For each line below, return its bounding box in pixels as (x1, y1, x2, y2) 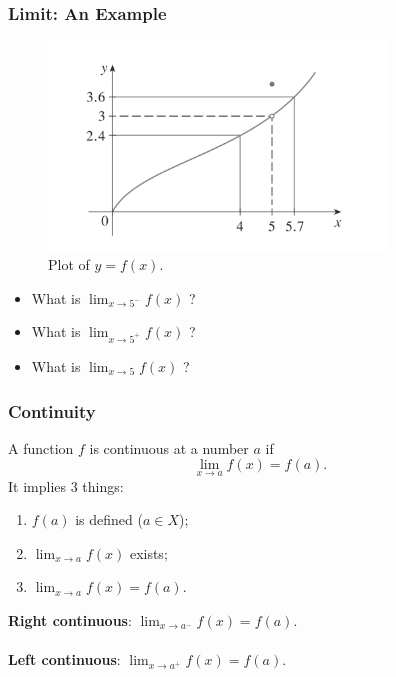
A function (8, 437, 74, 458)
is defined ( (75, 509, 143, 530)
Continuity (8, 398, 96, 423)
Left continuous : (8, 649, 121, 670)
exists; (129, 542, 168, 563)
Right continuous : (8, 610, 132, 631)
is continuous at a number (89, 437, 249, 458)
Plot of (48, 254, 90, 275)
